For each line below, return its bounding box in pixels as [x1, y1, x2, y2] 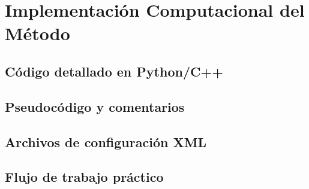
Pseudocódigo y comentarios [5, 97, 185, 115]
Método [5, 21, 70, 45]
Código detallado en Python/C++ [5, 62, 223, 80]
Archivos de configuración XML [5, 132, 207, 151]
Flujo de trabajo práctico [5, 167, 164, 186]
